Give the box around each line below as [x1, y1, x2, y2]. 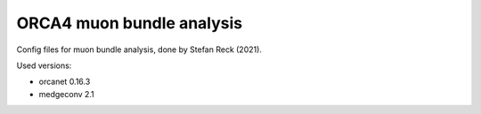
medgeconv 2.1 [38, 88, 95, 99]
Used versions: [16, 60, 72, 71]
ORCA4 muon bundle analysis [16, 13, 243, 33]
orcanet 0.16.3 [38, 76, 91, 87]
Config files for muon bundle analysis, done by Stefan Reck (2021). [16, 44, 263, 55]
